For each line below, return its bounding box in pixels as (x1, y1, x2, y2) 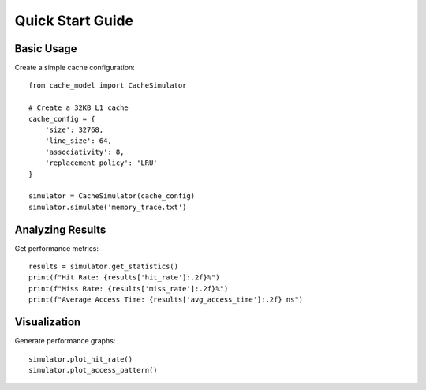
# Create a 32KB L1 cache (28, 103, 129, 112)
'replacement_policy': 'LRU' (44, 159, 158, 167)
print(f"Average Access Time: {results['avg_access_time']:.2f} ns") (28, 295, 304, 304)
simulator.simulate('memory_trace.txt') (28, 202, 187, 212)
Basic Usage (14, 42, 77, 55)
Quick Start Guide (14, 12, 134, 29)
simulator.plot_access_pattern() (28, 366, 158, 374)
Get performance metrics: (14, 243, 99, 253)
